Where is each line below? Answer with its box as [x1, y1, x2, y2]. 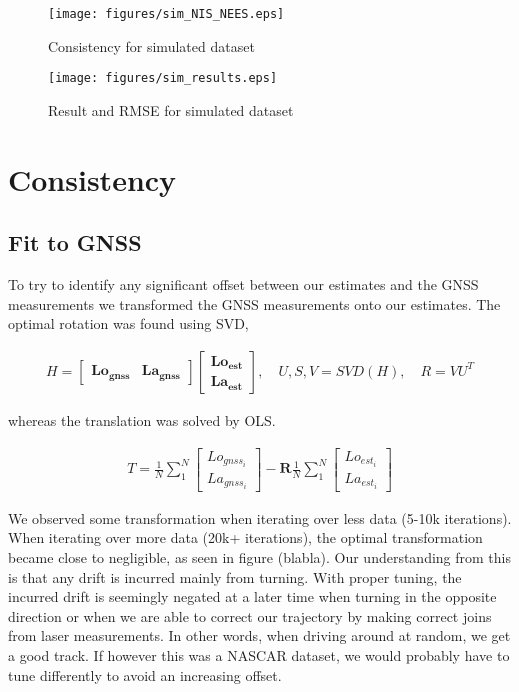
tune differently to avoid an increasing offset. [8, 664, 282, 685]
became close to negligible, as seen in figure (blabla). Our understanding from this [8, 546, 512, 567]
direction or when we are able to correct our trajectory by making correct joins [8, 605, 492, 626]
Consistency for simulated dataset [48, 35, 255, 56]
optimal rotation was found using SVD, [8, 313, 249, 334]
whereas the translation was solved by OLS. [8, 409, 276, 430]
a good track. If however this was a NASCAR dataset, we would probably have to [8, 644, 510, 665]
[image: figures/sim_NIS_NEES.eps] [48, 7, 285, 21]
